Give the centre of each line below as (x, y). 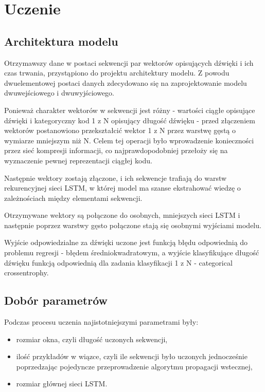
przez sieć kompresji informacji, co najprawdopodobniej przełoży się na (116, 150)
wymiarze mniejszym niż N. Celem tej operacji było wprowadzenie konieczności (129, 140)
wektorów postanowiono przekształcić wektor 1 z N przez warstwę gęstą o (120, 130)
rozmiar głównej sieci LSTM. (62, 384)
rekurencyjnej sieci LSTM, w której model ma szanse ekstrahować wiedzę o (122, 188)
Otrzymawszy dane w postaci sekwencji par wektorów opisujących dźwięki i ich (129, 62)
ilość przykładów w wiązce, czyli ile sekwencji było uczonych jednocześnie (132, 356)
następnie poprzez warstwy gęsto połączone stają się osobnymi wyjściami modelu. (133, 225)
